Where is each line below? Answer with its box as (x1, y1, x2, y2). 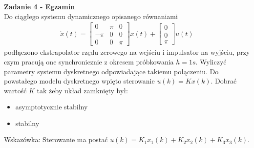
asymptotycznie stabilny (15, 102, 88, 112)
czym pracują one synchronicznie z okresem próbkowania (4, 56, 174, 66)
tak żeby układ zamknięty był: (37, 85, 128, 95)
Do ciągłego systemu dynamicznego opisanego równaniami (4, 11, 178, 21)
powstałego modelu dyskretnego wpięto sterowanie (4, 76, 155, 86)
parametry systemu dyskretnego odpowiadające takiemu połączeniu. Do (4, 66, 219, 76)
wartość (4, 85, 27, 95)
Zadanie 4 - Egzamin (4, 1, 75, 11)
